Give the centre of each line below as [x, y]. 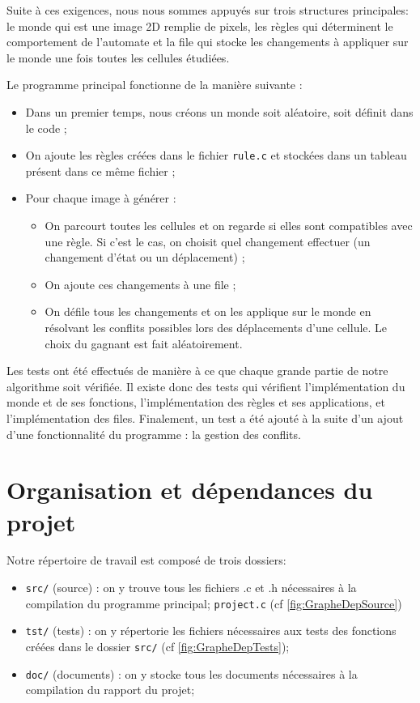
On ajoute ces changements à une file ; [140, 284]
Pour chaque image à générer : [101, 198]
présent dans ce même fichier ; [100, 170]
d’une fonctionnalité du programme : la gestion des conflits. [154, 434]
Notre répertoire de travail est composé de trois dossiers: [146, 560]
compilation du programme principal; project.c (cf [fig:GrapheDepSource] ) [214, 603]
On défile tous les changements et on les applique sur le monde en [208, 311]
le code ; [46, 128]
